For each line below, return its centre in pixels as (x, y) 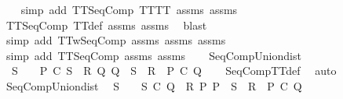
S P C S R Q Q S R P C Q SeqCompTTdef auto (174, 71)
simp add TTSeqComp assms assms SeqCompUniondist (153, 55)
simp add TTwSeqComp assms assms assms (116, 40)
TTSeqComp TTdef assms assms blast (106, 25)
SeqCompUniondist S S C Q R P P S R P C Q (154, 85)
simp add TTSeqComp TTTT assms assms (129, 9)
